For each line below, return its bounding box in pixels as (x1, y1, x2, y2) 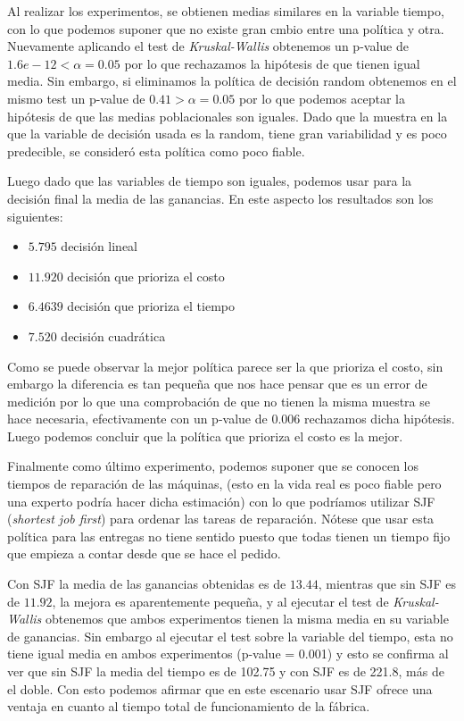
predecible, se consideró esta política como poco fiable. (7, 141, 305, 160)
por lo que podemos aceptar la (238, 88, 405, 107)
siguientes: (7, 206, 63, 225)
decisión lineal (61, 237, 138, 256)
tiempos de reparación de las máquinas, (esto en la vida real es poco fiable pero (7, 474, 442, 493)
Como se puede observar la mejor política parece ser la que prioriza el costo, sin (7, 356, 443, 375)
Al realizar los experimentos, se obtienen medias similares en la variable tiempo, (7, 2, 444, 20)
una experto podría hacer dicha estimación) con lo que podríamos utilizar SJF (7, 491, 435, 510)
